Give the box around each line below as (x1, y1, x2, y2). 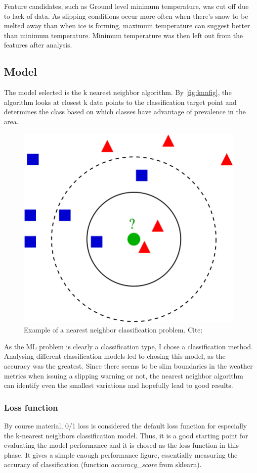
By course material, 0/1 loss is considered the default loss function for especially (4, 421, 247, 431)
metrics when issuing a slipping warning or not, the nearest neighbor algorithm (4, 370, 244, 380)
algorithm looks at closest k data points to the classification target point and (4, 96, 237, 107)
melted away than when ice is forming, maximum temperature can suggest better (4, 20, 250, 31)
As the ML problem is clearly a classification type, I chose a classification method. (4, 341, 253, 351)
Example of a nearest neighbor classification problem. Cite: (24, 325, 203, 335)
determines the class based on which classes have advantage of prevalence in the (4, 106, 246, 117)
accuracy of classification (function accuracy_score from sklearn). (4, 459, 202, 470)
